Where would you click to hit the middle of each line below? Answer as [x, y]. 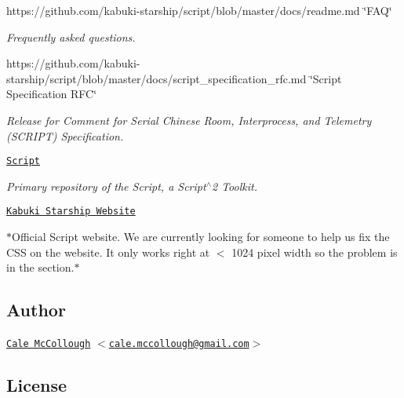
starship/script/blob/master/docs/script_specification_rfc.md [157, 78]
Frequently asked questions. [71, 37]
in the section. [40, 267]
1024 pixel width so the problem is [315, 252]
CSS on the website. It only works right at [108, 252]
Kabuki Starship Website [71, 212]
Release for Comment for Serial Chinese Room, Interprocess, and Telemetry [189, 120]
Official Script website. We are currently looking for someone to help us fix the [201, 237]
